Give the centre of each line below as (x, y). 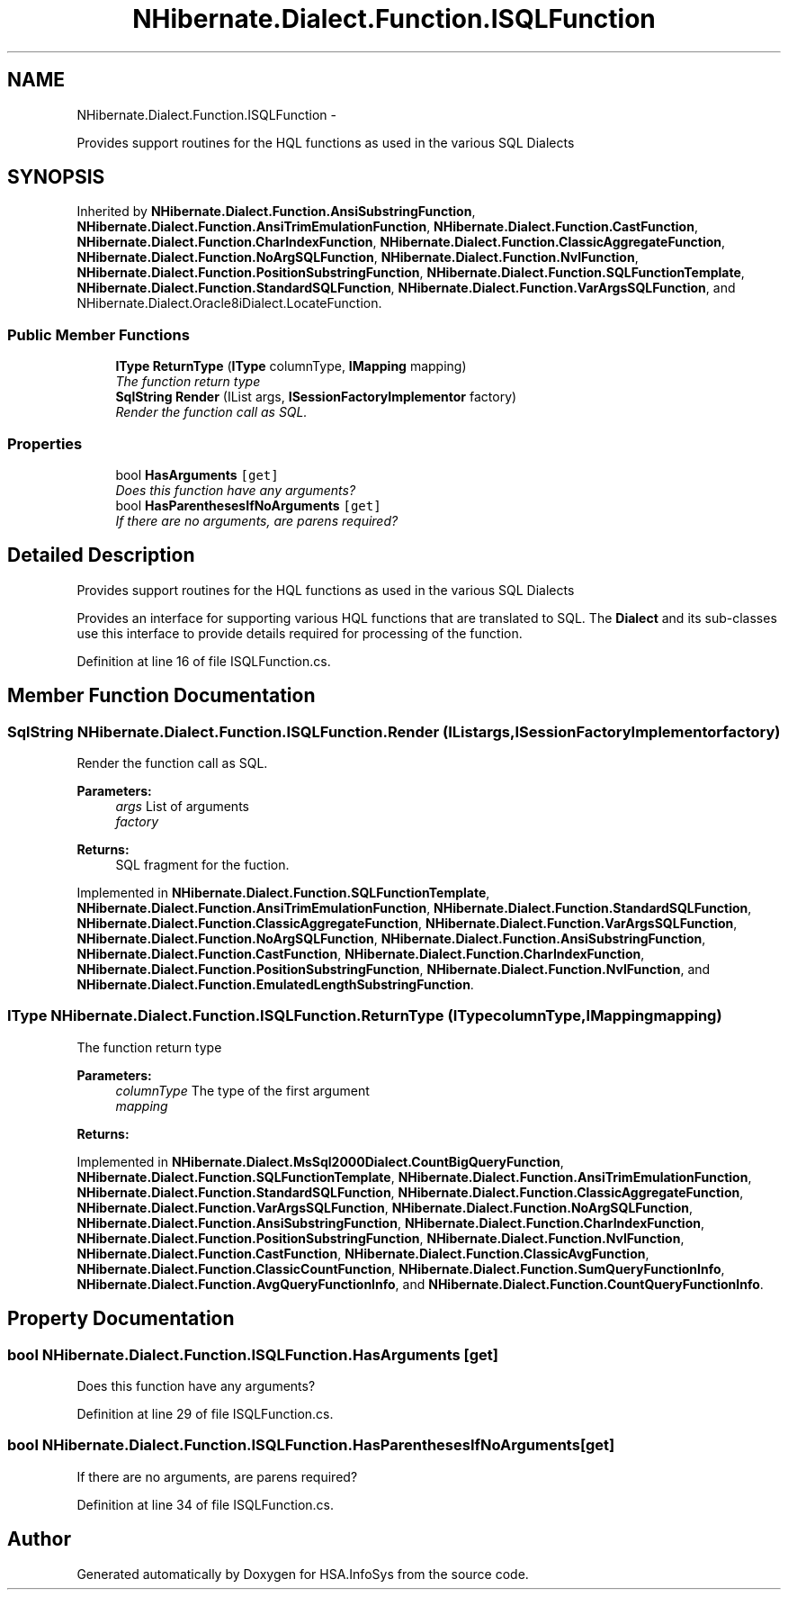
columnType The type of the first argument (242, 1090)
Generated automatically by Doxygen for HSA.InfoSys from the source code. (303, 1574)
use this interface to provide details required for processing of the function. (300, 633)
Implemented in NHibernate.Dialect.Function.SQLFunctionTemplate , (283, 893)
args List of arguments (182, 806)
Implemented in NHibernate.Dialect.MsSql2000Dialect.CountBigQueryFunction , (320, 1161)
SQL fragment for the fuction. (202, 865)
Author (39, 1539)
